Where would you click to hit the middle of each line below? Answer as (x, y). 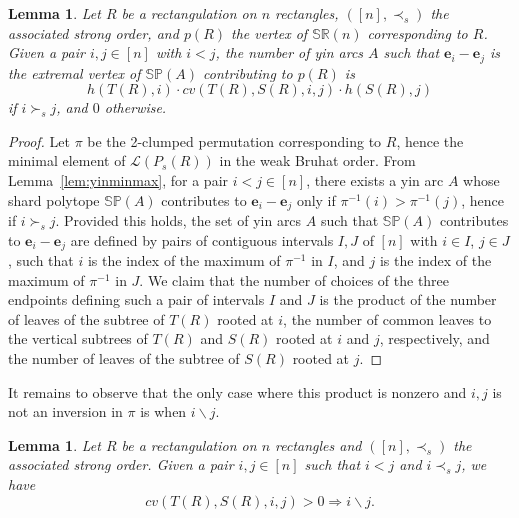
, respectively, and (434, 338)
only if (316, 199)
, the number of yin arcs (289, 52)
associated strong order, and (93, 32)
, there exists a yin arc (375, 180)
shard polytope (54, 199)
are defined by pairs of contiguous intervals (202, 239)
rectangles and (318, 444)
